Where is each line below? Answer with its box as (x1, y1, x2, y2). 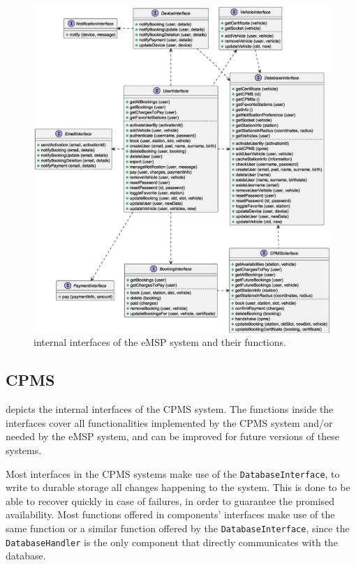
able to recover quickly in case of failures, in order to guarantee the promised (6, 493, 335, 508)
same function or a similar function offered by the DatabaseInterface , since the (6, 521, 350, 536)
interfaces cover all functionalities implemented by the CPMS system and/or (6, 415, 333, 430)
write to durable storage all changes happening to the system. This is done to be (6, 480, 350, 495)
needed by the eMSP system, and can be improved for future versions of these (6, 429, 339, 444)
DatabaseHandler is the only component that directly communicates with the (6, 534, 338, 549)
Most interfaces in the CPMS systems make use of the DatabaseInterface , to (6, 466, 340, 481)
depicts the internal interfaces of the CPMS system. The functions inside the (6, 402, 334, 416)
